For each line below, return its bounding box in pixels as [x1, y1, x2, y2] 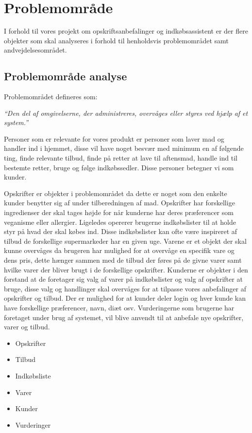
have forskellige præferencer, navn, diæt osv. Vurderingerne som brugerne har [4, 302, 235, 312]
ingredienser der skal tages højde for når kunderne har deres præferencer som [4, 207, 234, 217]
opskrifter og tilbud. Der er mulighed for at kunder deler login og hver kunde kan [4, 293, 246, 303]
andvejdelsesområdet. [4, 45, 67, 55]
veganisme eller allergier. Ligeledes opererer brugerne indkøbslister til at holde [4, 216, 236, 227]
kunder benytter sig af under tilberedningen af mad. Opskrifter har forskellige [4, 198, 235, 208]
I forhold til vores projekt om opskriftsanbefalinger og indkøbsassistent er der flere [4, 26, 248, 36]
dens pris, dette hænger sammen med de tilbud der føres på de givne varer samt [4, 255, 242, 265]
